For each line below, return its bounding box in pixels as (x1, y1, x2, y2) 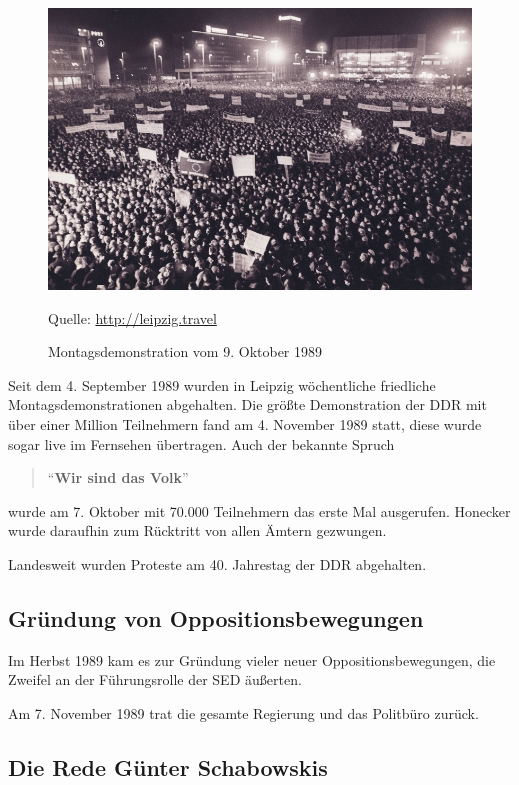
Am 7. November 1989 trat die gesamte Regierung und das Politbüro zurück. (8, 702, 479, 723)
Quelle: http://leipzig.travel (48, 307, 217, 328)
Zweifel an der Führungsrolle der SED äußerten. (8, 669, 302, 690)
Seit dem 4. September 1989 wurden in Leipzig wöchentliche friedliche (8, 374, 436, 395)
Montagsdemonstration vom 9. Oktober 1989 (48, 341, 323, 362)
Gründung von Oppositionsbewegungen (8, 602, 424, 633)
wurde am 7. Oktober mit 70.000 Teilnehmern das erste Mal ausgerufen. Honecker (8, 500, 511, 521)
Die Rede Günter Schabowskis (8, 751, 328, 782)
